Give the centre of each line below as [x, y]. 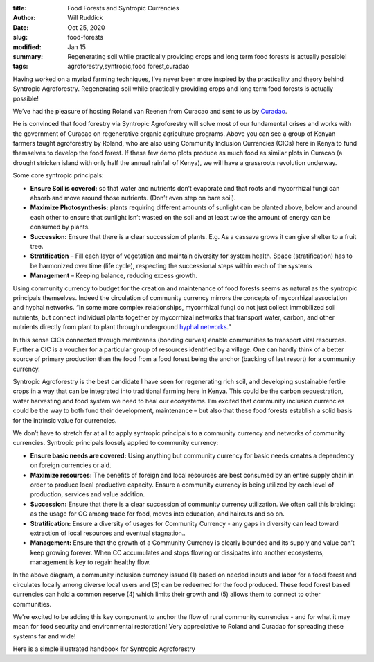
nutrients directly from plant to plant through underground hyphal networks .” [122, 327]
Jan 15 [77, 47]
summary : [28, 56]
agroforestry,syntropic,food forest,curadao [128, 67]
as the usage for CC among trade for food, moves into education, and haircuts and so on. [158, 514]
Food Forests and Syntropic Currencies [123, 8]
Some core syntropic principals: [58, 175]
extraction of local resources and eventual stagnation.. [108, 533]
